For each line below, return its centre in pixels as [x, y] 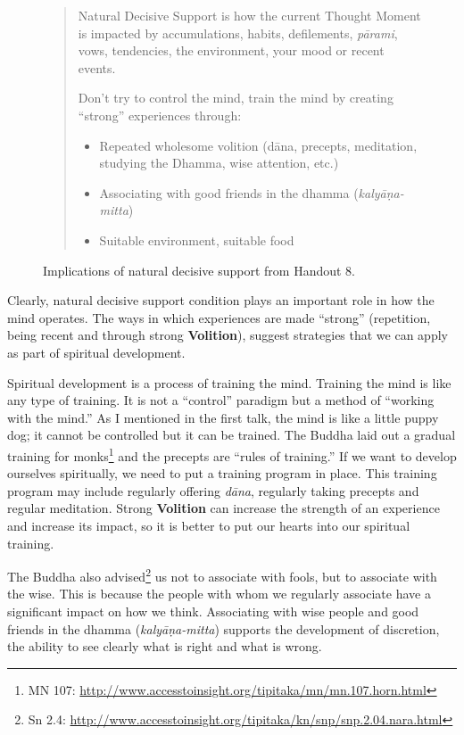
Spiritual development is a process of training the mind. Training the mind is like [229, 382]
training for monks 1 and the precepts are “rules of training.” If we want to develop [232, 454]
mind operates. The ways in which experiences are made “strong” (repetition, [219, 317]
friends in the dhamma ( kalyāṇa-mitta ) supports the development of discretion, [224, 628]
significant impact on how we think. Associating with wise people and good [213, 611]
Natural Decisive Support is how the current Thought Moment [249, 15]
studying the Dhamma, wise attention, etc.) [219, 163]
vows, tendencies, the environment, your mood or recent [231, 50]
